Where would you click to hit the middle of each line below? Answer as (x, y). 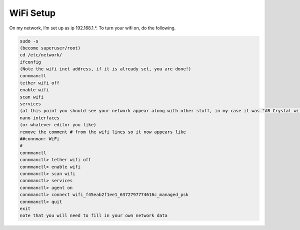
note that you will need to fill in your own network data (93, 216)
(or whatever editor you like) (58, 125)
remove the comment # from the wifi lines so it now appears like (103, 132)
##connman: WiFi (40, 139)
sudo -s (29, 41)
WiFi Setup (32, 13)
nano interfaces (40, 118)
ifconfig (30, 62)
